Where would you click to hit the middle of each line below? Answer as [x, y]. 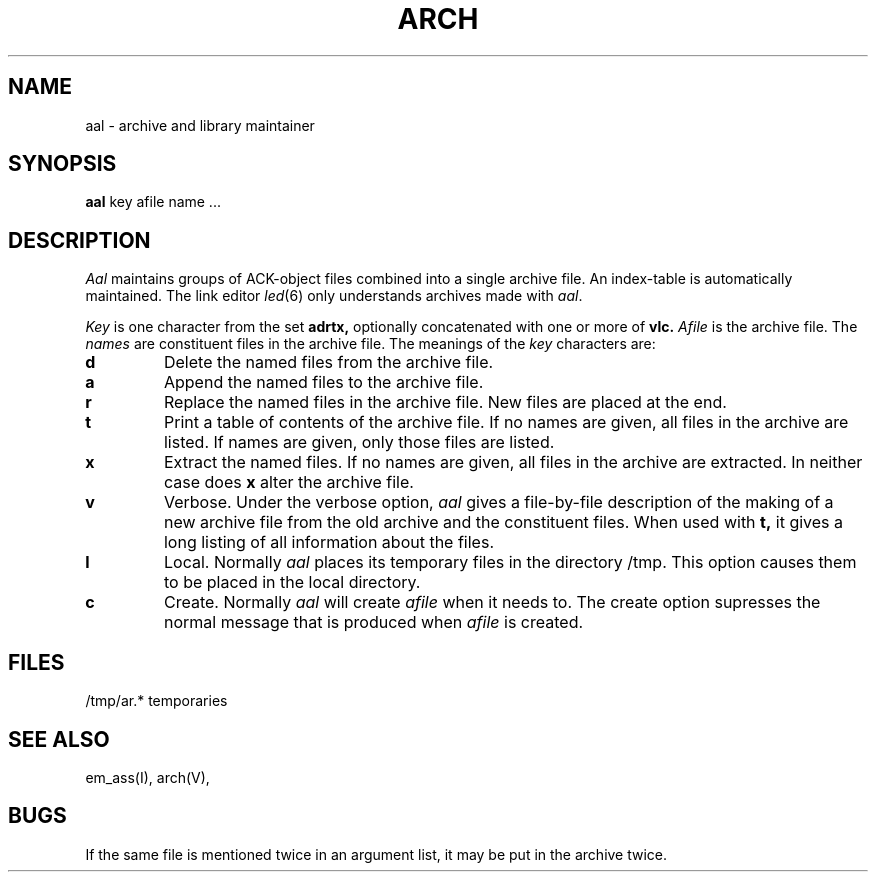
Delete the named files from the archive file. [328, 362]
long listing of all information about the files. [328, 542]
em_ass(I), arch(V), [147, 777]
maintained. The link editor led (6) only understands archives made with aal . [334, 296]
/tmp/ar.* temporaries [156, 701]
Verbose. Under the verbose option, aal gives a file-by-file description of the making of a [498, 502]
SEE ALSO [59, 739]
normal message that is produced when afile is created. [373, 622]
